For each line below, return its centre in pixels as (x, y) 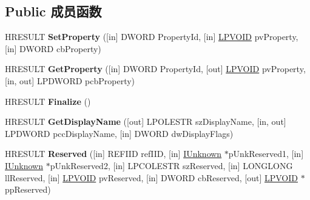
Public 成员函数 (53, 11)
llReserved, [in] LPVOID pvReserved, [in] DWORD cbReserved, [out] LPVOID (151, 177)
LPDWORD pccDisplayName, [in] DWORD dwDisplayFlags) (119, 133)
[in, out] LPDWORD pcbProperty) (70, 80)
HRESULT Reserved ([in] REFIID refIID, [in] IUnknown (113, 154)
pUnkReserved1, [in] (266, 154)
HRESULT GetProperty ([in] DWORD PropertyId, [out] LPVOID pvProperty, (155, 69)
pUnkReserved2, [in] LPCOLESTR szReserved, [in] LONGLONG (171, 165)
